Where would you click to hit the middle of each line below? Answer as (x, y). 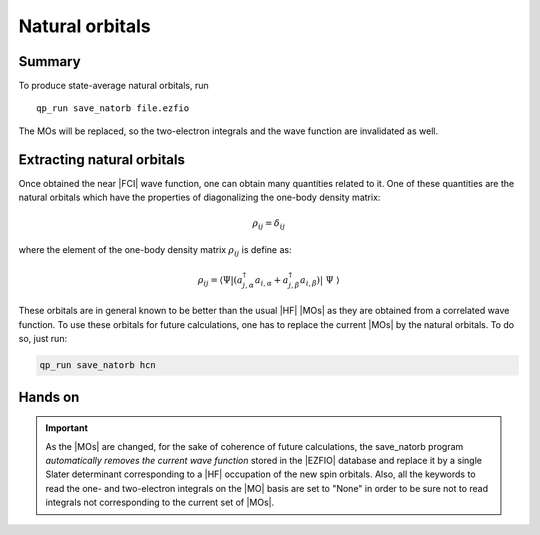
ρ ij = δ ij (268, 225)
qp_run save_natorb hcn (98, 365)
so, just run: (43, 339)
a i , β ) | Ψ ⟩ (320, 281)
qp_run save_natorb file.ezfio (113, 108)
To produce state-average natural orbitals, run (113, 86)
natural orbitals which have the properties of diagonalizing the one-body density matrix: (199, 197)
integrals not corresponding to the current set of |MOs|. (160, 502)
